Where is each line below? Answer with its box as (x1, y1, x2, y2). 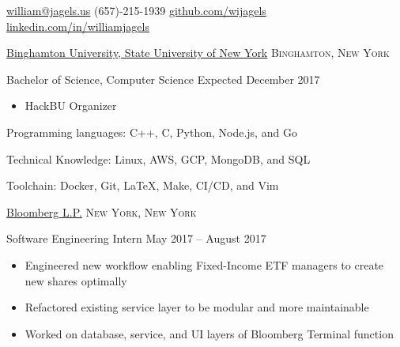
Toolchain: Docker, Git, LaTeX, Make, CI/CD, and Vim (6, 177, 279, 194)
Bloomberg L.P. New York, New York (6, 203, 197, 220)
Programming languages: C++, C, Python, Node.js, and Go (6, 123, 297, 140)
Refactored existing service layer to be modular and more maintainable (25, 299, 369, 315)
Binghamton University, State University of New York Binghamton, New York (6, 44, 390, 61)
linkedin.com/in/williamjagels (6, 17, 149, 34)
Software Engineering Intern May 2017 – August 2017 (6, 230, 266, 247)
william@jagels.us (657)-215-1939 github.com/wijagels (6, 2, 266, 18)
